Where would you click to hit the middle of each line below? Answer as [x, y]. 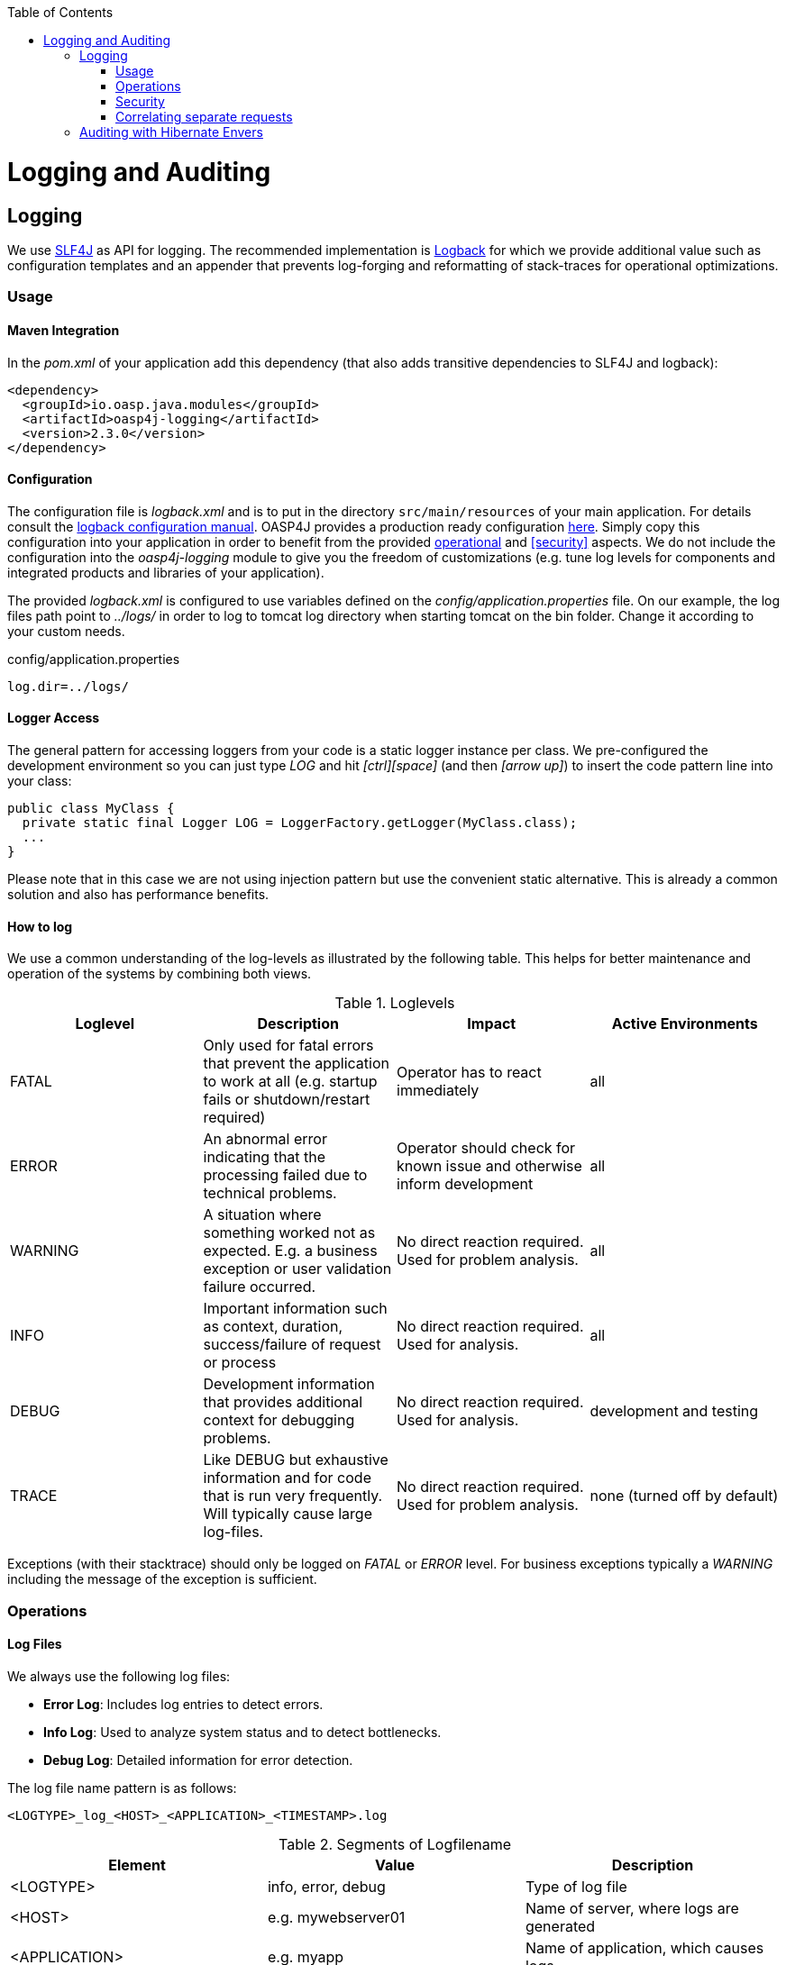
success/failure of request [292, 1345]
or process [240, 1363]
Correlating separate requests [204, 117]
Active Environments [685, 1024]
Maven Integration [64, 330]
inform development [465, 1184]
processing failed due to [285, 1175]
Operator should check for [486, 1148]
